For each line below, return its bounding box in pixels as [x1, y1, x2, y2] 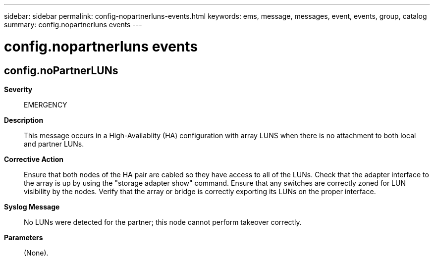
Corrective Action [4, 155, 63, 163]
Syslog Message [4, 202, 60, 211]
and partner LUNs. [24, 139, 84, 148]
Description [4, 115, 44, 124]
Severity [4, 85, 33, 94]
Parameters [4, 233, 43, 242]
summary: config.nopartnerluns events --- [4, 20, 142, 29]
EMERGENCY [24, 100, 67, 109]
